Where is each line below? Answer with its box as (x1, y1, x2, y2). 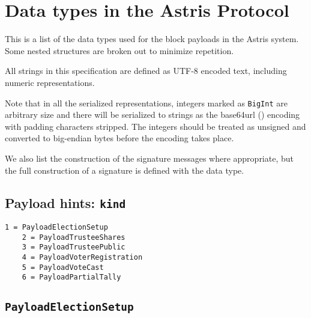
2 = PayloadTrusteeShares (22, 233, 125, 242)
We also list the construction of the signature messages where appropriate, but (5, 151, 294, 164)
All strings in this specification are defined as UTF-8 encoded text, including (5, 64, 287, 77)
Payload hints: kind (5, 193, 126, 212)
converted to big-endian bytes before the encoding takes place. (5, 132, 234, 144)
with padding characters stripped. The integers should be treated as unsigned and (5, 120, 306, 132)
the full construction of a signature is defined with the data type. (5, 164, 244, 176)
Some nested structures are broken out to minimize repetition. (5, 44, 234, 57)
